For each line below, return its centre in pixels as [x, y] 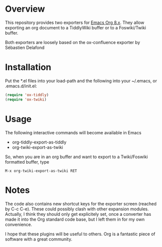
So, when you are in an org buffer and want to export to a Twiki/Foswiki [77, 157]
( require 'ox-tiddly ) [27, 95]
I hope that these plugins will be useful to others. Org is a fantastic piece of [80, 234]
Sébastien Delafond [25, 47]
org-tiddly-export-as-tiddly [39, 142]
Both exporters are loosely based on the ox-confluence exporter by [72, 42]
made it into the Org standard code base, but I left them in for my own [75, 219]
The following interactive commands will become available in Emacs [73, 132]
